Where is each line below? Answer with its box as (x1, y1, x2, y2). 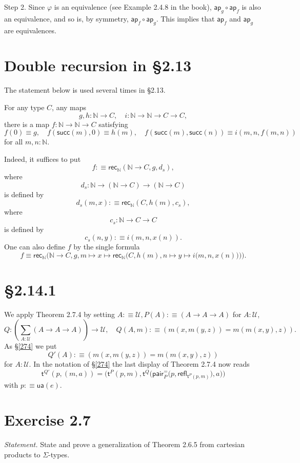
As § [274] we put (4, 341, 57, 351)
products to (4, 449, 41, 459)
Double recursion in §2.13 (4, 55, 192, 76)
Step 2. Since (4, 2, 45, 12)
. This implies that (156, 13, 215, 24)
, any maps (52, 101, 87, 112)
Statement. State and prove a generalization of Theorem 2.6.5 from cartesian (4, 439, 245, 450)
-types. (48, 449, 70, 459)
